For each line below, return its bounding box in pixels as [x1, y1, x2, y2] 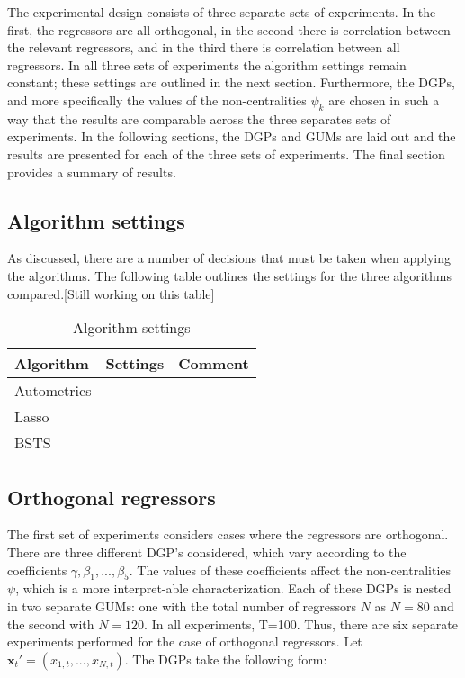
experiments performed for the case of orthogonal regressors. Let [7, 632, 362, 651]
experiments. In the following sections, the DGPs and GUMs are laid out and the [7, 127, 456, 146]
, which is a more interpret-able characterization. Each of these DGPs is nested [15, 579, 452, 598]
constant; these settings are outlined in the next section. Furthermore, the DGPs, [7, 73, 455, 92]
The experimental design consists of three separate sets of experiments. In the [7, 3, 436, 21]
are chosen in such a [328, 90, 440, 109]
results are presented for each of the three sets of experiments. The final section [7, 144, 445, 163]
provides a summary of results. [7, 162, 176, 181]
